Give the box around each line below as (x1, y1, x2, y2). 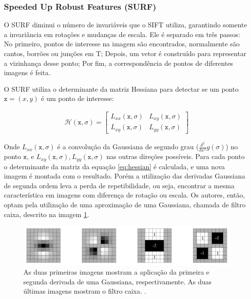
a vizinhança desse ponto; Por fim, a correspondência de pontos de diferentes (4, 58, 233, 68)
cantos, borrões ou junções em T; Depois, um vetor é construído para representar (4, 48, 247, 58)
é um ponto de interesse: (41, 93, 114, 103)
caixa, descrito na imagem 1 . (4, 209, 89, 219)
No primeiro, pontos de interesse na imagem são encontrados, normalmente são (4, 39, 240, 49)
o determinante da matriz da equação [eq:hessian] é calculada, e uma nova (4, 161, 225, 171)
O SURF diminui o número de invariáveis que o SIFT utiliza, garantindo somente (4, 20, 247, 30)
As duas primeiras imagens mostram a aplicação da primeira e (23, 267, 210, 277)
